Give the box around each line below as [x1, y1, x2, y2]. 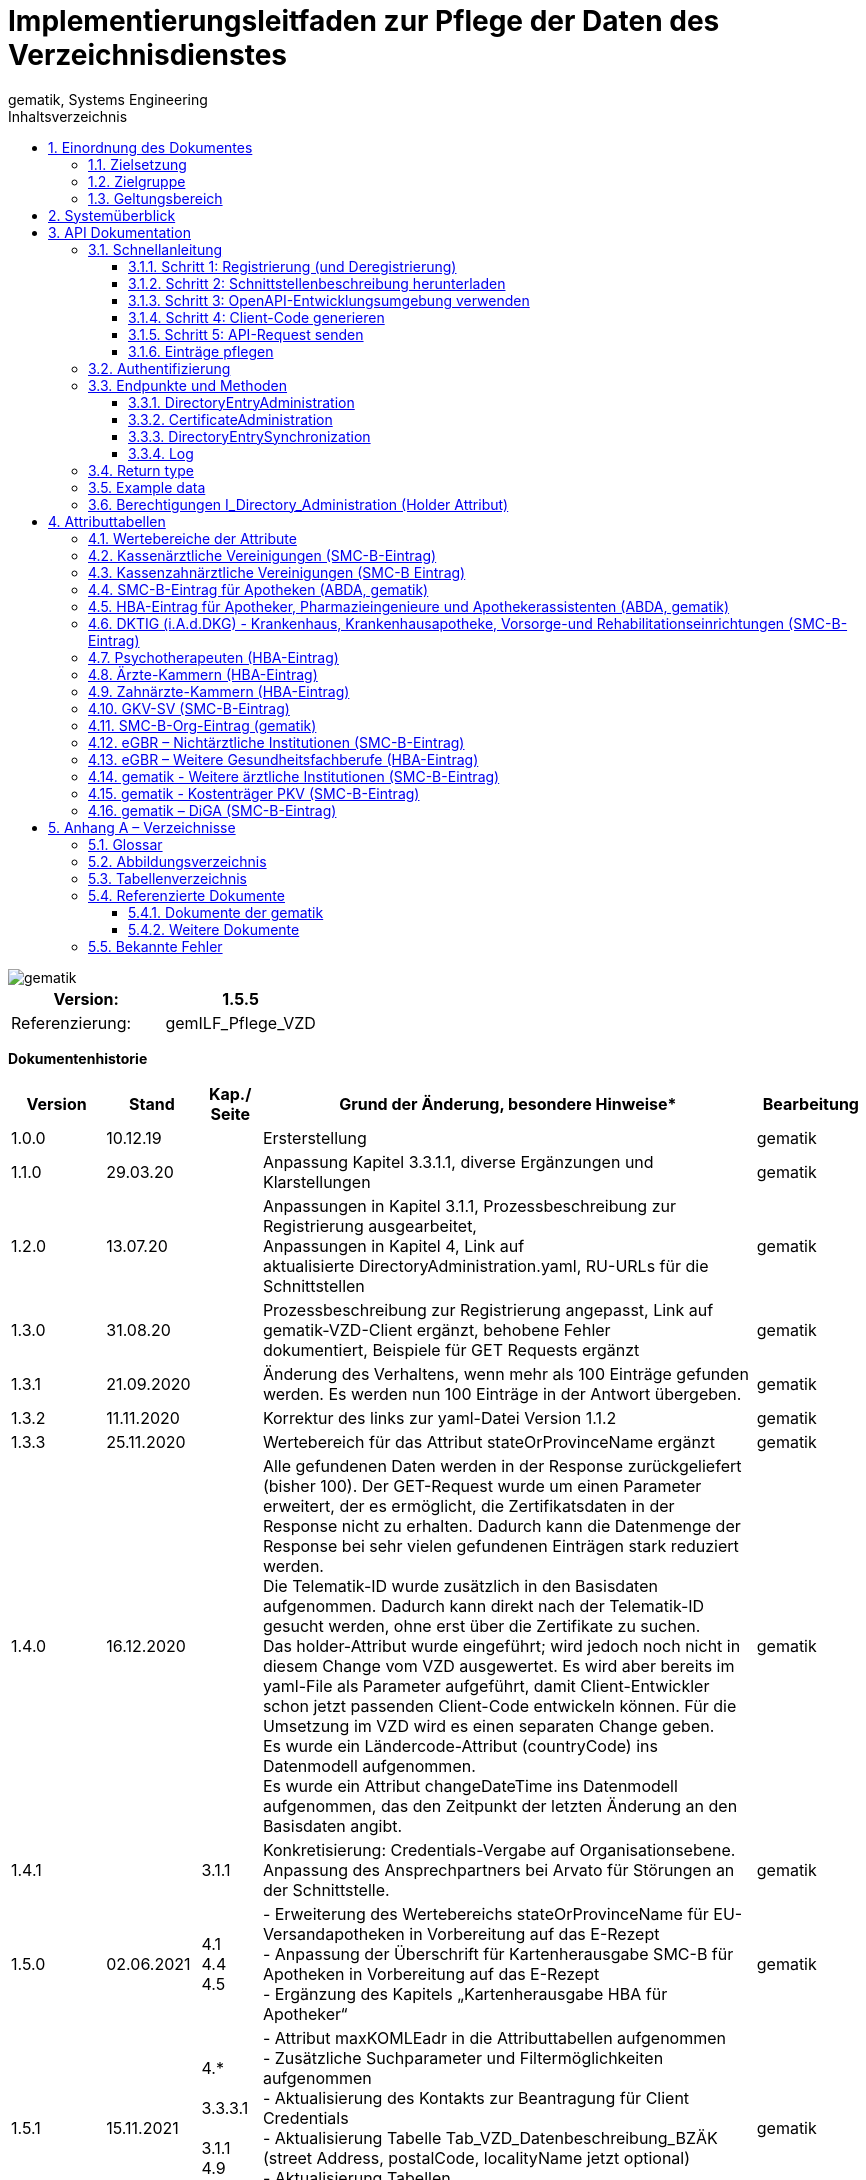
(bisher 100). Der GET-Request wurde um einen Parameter [262, 1475, 702, 1496]
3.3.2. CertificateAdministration [128, 410, 333, 428]
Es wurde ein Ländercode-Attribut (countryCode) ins [262, 1735, 658, 1756]
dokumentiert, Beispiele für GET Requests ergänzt [262, 1339, 640, 1360]
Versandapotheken [262, 1923, 405, 1944]
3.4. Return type [88, 461, 194, 479]
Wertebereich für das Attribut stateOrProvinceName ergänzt [262, 1431, 715, 1452]
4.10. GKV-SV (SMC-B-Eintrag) [88, 699, 290, 717]
